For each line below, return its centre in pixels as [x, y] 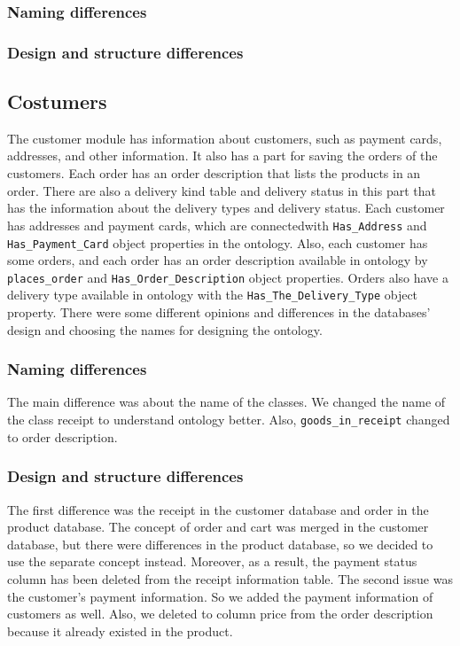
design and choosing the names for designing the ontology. [165, 329]
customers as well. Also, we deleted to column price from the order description [220, 614]
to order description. [62, 436]
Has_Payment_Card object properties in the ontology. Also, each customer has [218, 242]
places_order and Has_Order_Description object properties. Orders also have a [228, 277]
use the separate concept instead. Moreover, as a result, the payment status [212, 561]
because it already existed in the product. [120, 630]
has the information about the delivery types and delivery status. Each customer [226, 208]
